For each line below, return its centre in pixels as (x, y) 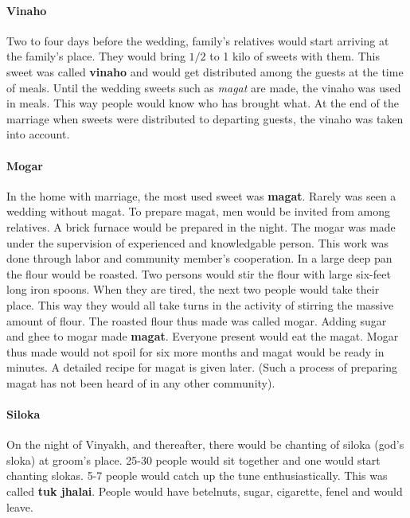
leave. (20, 506)
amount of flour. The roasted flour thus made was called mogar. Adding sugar (197, 320)
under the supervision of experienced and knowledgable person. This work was (198, 242)
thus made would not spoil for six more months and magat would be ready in (195, 351)
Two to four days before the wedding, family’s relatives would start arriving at (198, 40)
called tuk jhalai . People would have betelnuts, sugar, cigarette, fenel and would (205, 491)
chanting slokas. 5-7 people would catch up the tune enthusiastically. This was (197, 475)
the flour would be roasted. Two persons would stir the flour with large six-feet (199, 273)
